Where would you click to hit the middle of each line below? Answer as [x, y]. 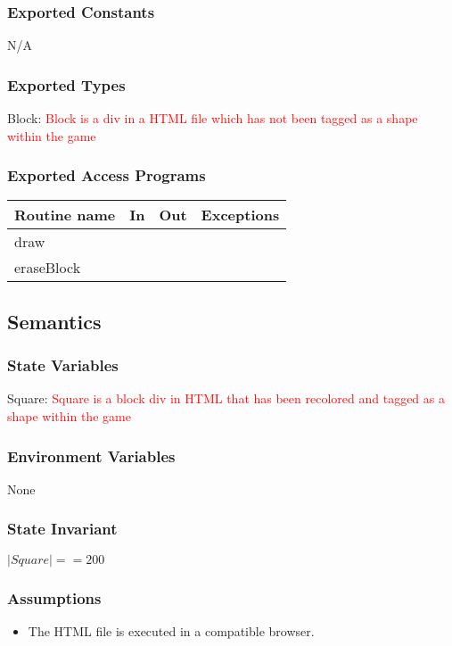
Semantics [54, 321]
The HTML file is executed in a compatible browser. [171, 630]
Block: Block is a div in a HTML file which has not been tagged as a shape [213, 118]
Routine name [65, 215]
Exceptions [240, 215]
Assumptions [54, 597]
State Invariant [62, 529]
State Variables [63, 365]
